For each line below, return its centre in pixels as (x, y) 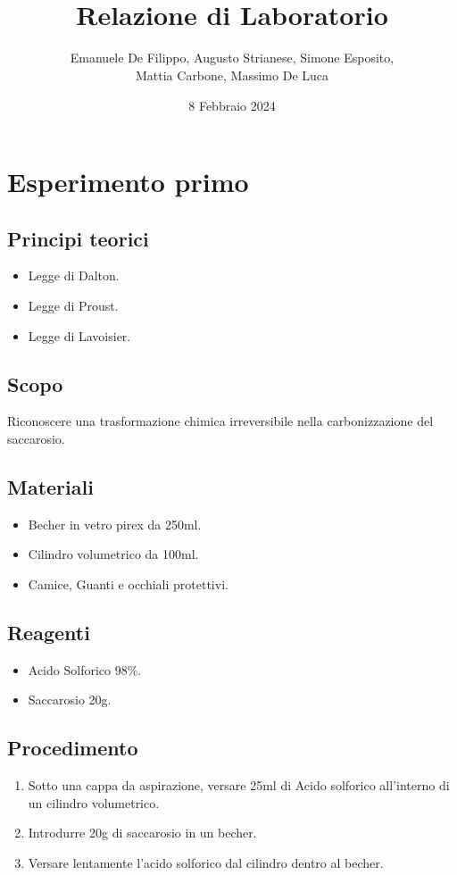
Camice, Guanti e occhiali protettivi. (128, 584)
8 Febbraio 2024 (232, 105)
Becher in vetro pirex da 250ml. (115, 524)
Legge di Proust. (73, 306)
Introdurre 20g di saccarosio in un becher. (142, 833)
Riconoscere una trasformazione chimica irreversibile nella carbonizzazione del (220, 421)
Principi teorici (78, 238)
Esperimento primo (128, 182)
